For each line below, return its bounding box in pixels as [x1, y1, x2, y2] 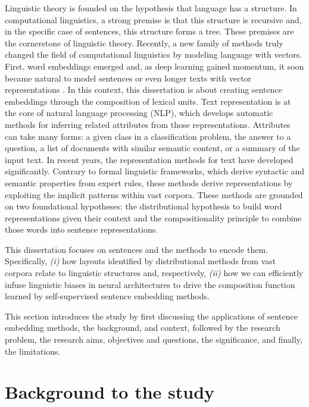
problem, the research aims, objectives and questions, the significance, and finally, [5, 333, 302, 346]
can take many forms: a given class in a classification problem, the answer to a [5, 130, 291, 142]
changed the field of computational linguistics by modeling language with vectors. [5, 48, 302, 61]
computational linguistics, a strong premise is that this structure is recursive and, [5, 13, 302, 26]
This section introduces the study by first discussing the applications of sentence [5, 309, 298, 322]
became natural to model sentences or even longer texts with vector [5, 71, 252, 84]
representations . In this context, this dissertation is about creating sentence [5, 83, 282, 96]
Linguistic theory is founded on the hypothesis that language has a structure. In [5, 2, 297, 14]
